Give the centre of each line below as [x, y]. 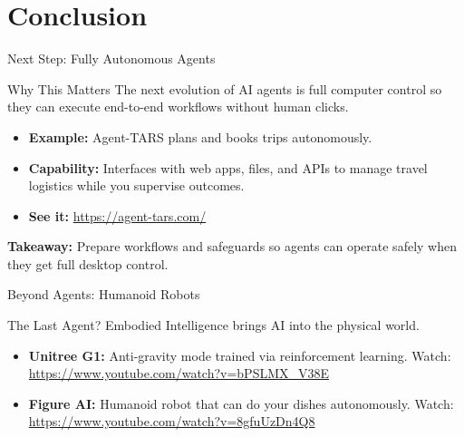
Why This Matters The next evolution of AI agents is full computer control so [225, 88]
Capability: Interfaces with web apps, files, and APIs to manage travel [228, 167]
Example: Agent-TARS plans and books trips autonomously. [200, 136]
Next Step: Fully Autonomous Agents [111, 58]
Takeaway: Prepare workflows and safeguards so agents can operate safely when [232, 246]
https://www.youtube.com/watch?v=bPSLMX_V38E [179, 373]
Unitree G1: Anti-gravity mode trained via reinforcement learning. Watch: [240, 355]
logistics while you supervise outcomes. [136, 185]
